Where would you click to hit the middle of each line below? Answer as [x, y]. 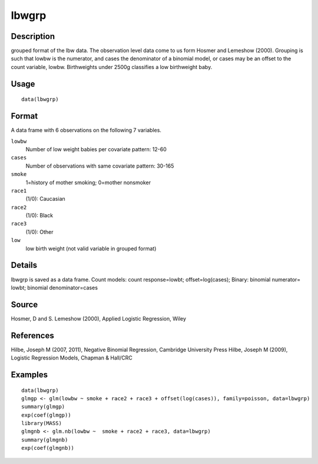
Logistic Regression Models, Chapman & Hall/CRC [72, 358]
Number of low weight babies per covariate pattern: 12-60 [96, 149]
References [32, 336]
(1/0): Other [39, 232]
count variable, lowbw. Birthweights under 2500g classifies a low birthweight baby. [112, 67]
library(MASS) [42, 423]
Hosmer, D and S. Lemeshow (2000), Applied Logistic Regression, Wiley [99, 318]
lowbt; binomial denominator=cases [54, 287]
